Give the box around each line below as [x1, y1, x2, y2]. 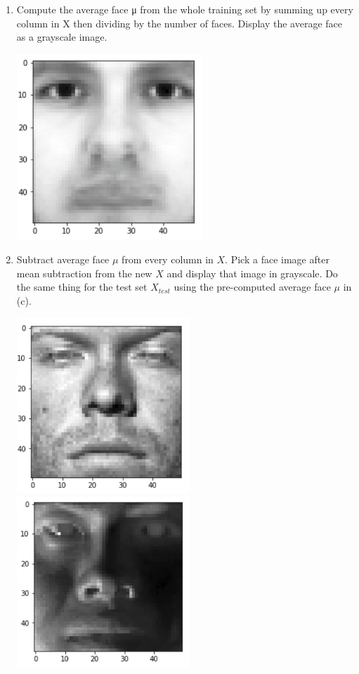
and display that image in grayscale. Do [167, 265, 338, 280]
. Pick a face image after [225, 251, 329, 266]
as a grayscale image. [16, 29, 107, 44]
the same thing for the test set [16, 279, 148, 294]
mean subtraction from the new [16, 265, 152, 280]
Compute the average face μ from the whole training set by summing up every [16, 2, 353, 16]
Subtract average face [16, 251, 110, 266]
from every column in [122, 251, 214, 266]
